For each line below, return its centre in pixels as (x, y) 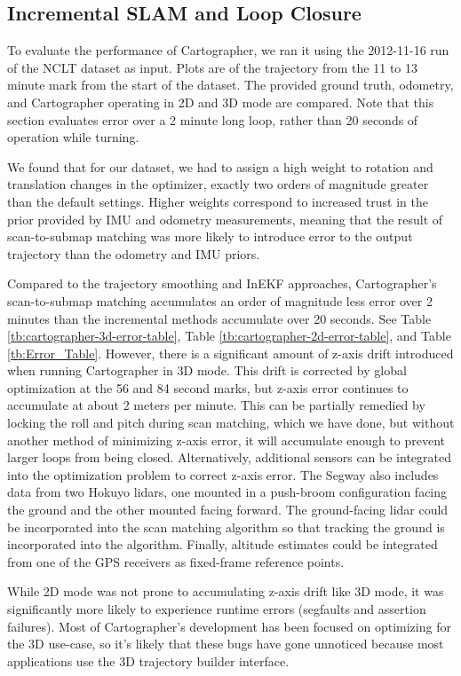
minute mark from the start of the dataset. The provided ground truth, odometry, (230, 85)
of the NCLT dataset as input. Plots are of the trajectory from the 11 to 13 (212, 67)
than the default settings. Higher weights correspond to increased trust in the (218, 201)
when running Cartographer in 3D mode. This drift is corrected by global (207, 370)
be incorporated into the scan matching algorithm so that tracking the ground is (226, 527)
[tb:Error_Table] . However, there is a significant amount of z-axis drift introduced (230, 353)
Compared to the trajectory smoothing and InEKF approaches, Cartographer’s (222, 283)
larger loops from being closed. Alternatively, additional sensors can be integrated (229, 457)
